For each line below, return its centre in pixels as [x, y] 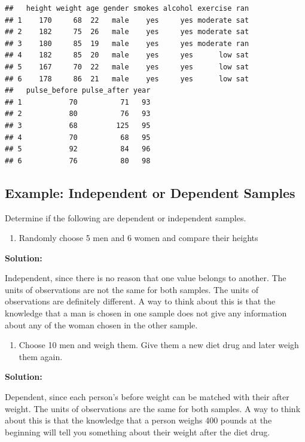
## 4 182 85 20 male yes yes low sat [127, 55]
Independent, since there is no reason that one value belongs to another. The [146, 278]
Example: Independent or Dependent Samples [150, 192]
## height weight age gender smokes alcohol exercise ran [127, 8]
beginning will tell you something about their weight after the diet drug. [138, 432]
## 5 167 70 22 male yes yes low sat [127, 67]
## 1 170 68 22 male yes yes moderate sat [127, 20]
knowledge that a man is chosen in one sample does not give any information [146, 313]
